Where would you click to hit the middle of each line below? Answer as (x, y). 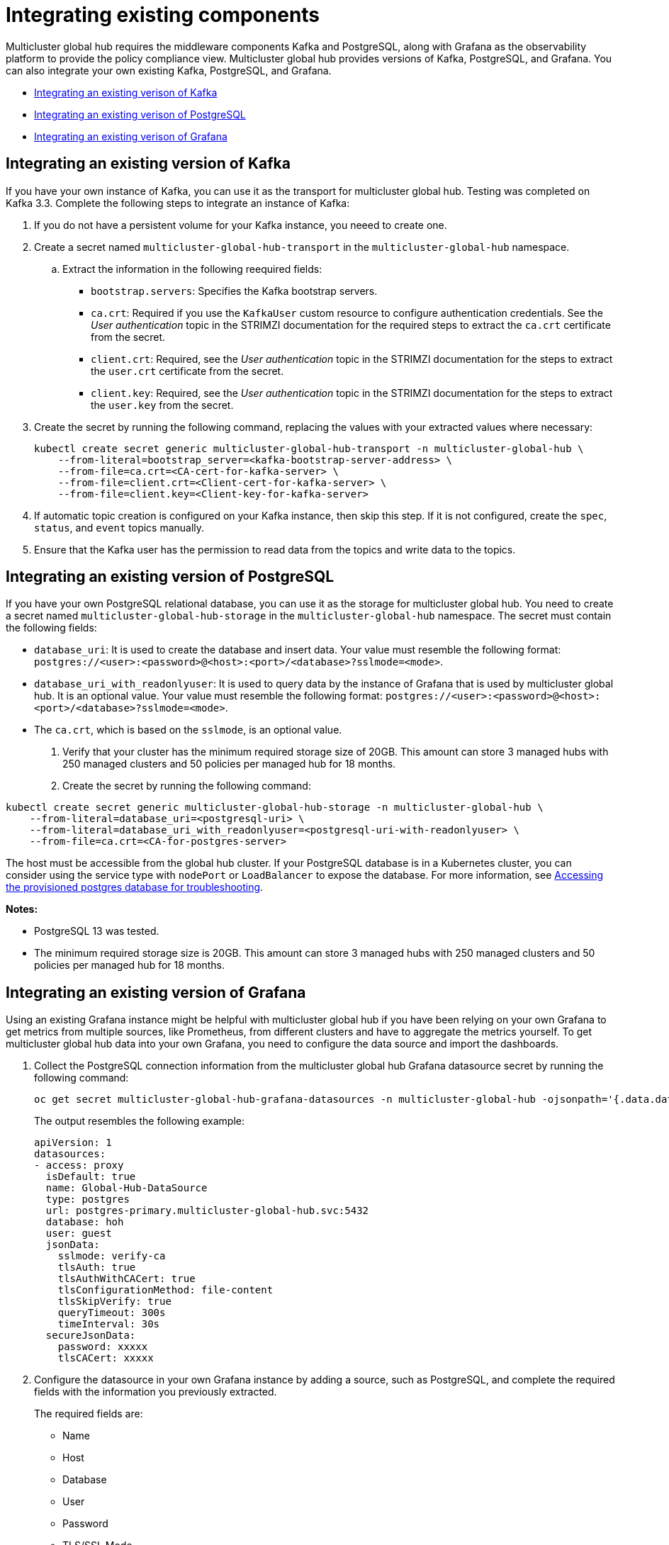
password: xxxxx (103, 1347)
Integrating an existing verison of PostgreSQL (140, 114)
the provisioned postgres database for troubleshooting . (135, 887)
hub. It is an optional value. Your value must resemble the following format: (208, 696)
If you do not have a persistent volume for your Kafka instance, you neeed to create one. (241, 225)
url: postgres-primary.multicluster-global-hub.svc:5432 (207, 1211)
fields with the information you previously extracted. (156, 1392)
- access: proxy (79, 1165)
